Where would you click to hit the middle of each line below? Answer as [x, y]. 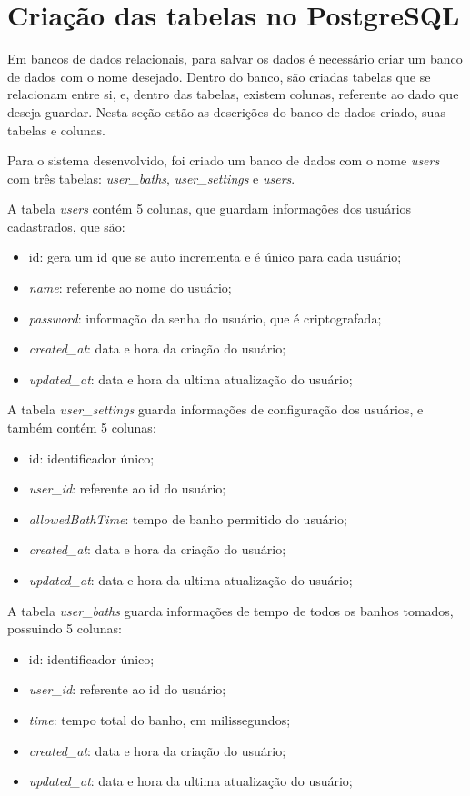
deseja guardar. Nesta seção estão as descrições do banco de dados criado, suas [226, 111]
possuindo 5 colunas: [65, 628]
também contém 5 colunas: [82, 428]
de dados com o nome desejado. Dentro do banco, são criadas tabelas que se [219, 76]
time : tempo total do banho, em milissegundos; [160, 719]
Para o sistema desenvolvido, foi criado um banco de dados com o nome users [224, 160]
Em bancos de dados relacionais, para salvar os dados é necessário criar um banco [235, 59]
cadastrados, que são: [66, 226]
